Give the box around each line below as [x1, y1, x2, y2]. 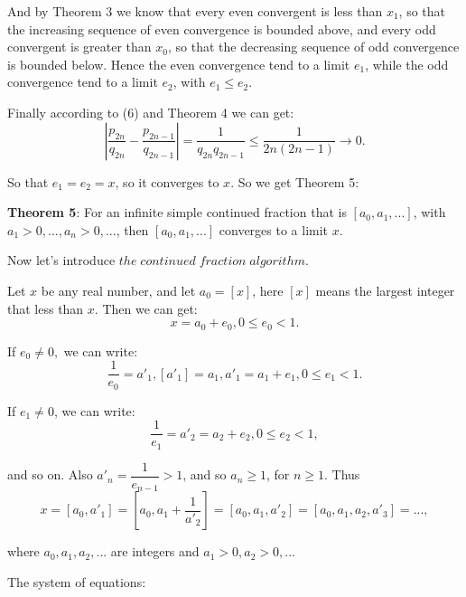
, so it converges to [115, 172, 219, 191]
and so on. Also [7, 465, 93, 484]
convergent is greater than [7, 37, 152, 56]
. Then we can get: [94, 298, 198, 317]
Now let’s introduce [7, 251, 116, 270]
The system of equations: [7, 572, 146, 591]
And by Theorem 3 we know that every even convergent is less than [7, 2, 383, 20]
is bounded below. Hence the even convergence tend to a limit [7, 54, 350, 73]
